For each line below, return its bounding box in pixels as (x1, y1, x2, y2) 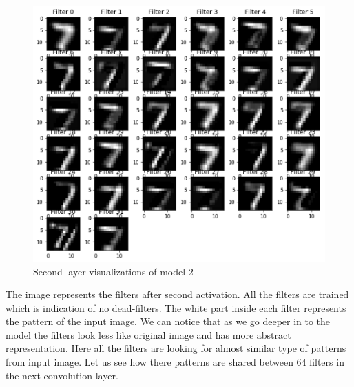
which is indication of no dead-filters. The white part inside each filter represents (6, 300, 346, 315)
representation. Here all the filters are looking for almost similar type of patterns (6, 341, 346, 355)
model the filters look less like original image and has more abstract (6, 327, 291, 342)
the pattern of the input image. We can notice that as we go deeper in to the (6, 314, 331, 328)
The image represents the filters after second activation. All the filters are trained (6, 287, 349, 302)
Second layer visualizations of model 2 (33, 264, 194, 278)
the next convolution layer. (6, 368, 118, 382)
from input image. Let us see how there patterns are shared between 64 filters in (6, 355, 344, 369)
